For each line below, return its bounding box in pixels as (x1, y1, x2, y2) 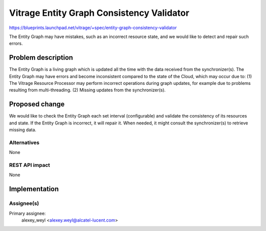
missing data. (9, 127, 36, 133)
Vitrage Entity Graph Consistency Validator (9, 7, 190, 18)
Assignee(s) (9, 200, 39, 207)
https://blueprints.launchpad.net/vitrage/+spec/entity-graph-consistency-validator (9, 25, 177, 31)
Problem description (9, 53, 73, 62)
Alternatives (9, 139, 39, 146)
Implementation (9, 185, 59, 193)
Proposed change (9, 100, 65, 109)
